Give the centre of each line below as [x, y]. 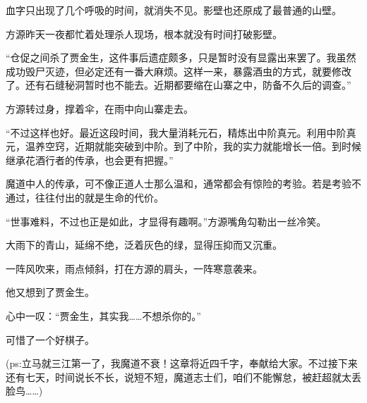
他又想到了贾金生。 [50, 292]
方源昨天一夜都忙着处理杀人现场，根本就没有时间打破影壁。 [144, 33]
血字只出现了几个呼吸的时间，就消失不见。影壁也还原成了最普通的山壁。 [174, 10]
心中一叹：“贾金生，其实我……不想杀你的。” [103, 315]
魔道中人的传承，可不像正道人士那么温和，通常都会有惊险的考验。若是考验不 [183, 184]
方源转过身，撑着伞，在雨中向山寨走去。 [100, 108]
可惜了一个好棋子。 [50, 339]
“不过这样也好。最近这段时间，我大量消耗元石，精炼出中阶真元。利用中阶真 [181, 132]
